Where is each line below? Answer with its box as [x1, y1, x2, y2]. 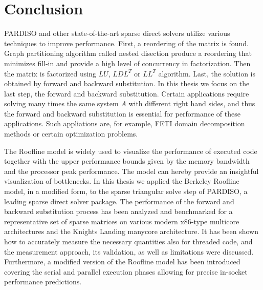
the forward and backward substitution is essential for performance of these [4, 108, 240, 119]
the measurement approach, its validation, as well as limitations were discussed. [4, 246, 254, 257]
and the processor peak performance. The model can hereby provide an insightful [4, 165, 259, 176]
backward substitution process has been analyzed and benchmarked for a [4, 206, 233, 217]
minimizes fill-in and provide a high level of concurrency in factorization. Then [4, 57, 251, 68]
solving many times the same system [4, 98, 119, 109]
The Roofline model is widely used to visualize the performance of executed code [4, 145, 257, 156]
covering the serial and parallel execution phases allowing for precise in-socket [4, 266, 248, 277]
